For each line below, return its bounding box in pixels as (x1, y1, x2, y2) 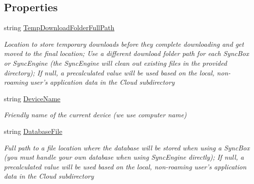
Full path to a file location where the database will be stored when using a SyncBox (4, 142, 250, 152)
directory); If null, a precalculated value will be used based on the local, (4, 67, 215, 77)
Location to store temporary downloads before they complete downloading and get (4, 38, 244, 49)
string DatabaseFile (4, 126, 62, 136)
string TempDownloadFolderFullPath (4, 22, 115, 33)
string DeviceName (4, 93, 60, 103)
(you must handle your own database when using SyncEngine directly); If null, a (4, 152, 244, 162)
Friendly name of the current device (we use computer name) (4, 110, 187, 120)
